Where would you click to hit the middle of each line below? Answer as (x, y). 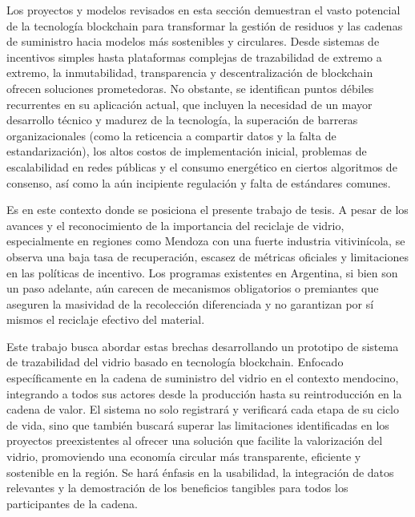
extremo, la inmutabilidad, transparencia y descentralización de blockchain (190, 73)
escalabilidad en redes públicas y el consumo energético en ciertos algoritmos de (202, 166)
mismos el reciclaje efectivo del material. (106, 319)
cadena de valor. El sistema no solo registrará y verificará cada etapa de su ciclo (203, 409)
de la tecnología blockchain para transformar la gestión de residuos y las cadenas (205, 25)
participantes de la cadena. (72, 503)
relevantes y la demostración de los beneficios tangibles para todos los (177, 488)
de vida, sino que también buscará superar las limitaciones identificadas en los (198, 424)
